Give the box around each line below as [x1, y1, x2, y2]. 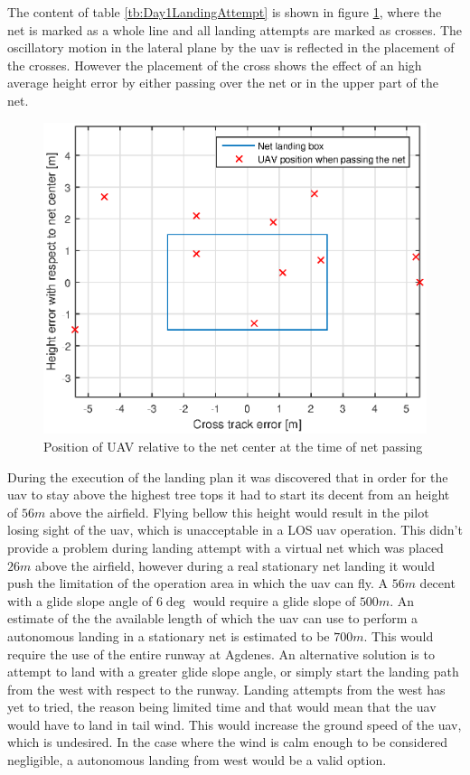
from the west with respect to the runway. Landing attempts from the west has [7, 679, 446, 698]
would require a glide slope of [193, 591, 356, 610]
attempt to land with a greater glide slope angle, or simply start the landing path [7, 662, 459, 681]
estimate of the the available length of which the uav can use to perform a [7, 609, 418, 628]
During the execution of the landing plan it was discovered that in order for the [7, 467, 448, 486]
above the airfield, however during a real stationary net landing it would [34, 556, 436, 574]
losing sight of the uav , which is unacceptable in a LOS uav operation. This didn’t [7, 520, 463, 539]
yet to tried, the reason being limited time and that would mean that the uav [7, 697, 437, 716]
